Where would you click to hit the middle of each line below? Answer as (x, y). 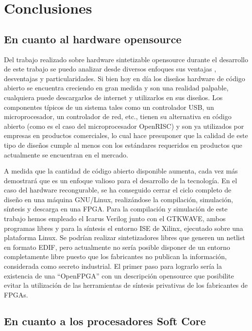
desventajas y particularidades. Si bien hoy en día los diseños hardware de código (125, 78)
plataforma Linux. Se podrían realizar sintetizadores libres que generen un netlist (125, 237)
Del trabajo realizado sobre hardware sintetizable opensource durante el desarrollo (126, 59)
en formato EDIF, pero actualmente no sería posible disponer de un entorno (117, 247)
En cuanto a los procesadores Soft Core (105, 321)
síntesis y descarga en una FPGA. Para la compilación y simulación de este (116, 209)
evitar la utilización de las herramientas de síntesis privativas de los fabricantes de (126, 285)
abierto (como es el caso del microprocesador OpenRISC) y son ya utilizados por (124, 126)
